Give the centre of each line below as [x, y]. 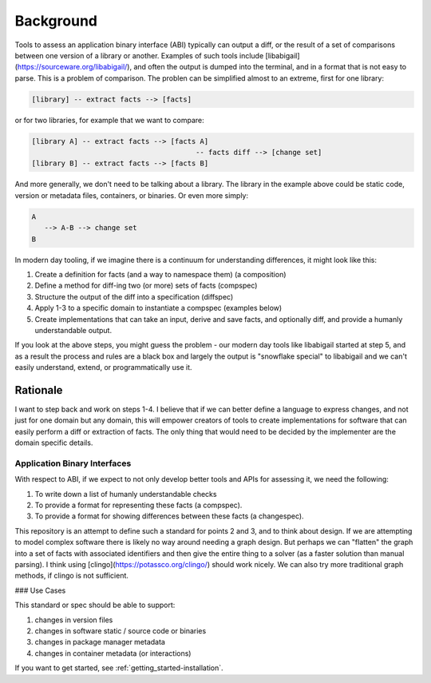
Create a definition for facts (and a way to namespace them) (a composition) [160, 274]
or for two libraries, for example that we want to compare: [110, 120]
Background [56, 21]
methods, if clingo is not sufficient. [72, 576]
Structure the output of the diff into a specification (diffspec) [134, 296]
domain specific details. [54, 443]
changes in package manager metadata [100, 642]
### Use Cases [40, 590]
